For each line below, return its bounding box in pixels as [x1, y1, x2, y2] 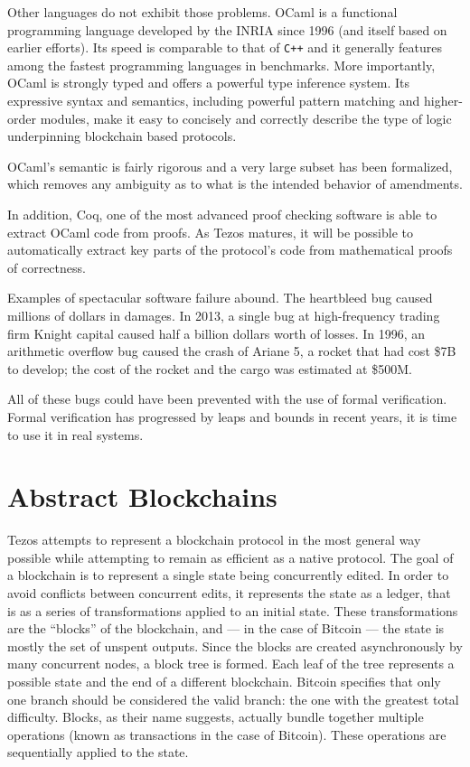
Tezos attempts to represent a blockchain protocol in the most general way [7, 530, 421, 549]
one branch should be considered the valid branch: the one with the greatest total [7, 689, 459, 708]
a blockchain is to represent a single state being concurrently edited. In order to [7, 566, 449, 585]
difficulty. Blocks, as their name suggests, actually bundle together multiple [7, 707, 424, 726]
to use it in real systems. [7, 425, 144, 444]
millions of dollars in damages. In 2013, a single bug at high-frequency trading [7, 305, 440, 324]
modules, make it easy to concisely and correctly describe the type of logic [40, 108, 452, 127]
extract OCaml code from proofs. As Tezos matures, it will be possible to [7, 222, 413, 241]
